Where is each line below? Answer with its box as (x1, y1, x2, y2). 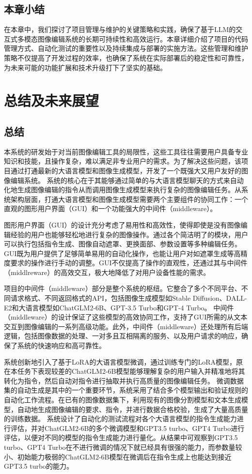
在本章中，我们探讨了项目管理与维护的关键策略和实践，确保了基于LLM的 (4, 24, 236, 34)
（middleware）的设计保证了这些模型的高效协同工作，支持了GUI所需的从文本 (4, 312, 248, 322)
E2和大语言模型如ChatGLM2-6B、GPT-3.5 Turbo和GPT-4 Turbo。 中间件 (4, 302, 234, 312)
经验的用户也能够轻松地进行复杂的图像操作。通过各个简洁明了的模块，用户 (10, 229, 248, 239)
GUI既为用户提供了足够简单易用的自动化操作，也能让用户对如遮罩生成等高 (4, 248, 241, 258)
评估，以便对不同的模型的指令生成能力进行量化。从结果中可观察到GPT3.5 (4, 432, 238, 443)
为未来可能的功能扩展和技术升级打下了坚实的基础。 (4, 62, 167, 72)
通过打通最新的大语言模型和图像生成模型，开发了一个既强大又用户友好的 (10, 165, 241, 175)
